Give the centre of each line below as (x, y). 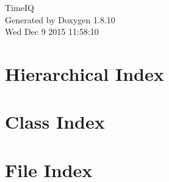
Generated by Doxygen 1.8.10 (60, 19)
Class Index (55, 122)
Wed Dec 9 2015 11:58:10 (52, 32)
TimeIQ (20, 7)
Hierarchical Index (84, 73)
